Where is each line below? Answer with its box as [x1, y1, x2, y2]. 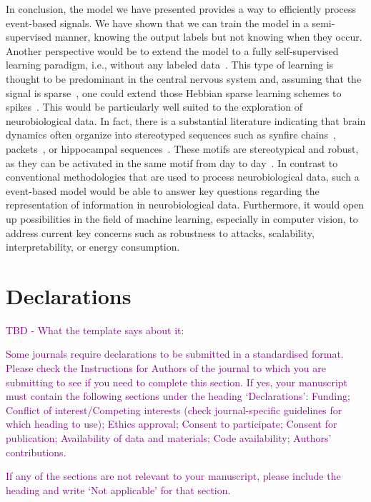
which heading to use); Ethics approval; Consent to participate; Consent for [6, 416, 337, 431]
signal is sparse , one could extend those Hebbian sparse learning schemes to [6, 85, 342, 100]
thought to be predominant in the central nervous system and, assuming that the [6, 71, 362, 86]
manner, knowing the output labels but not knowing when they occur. [54, 29, 362, 44]
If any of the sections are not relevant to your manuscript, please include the [6, 468, 341, 483]
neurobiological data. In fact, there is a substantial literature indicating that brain [6, 113, 366, 128]
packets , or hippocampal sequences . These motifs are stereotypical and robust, [6, 141, 359, 156]
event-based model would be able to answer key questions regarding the [6, 183, 320, 198]
